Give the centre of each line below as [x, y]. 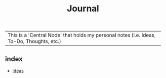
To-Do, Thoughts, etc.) [35, 41]
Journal [83, 9]
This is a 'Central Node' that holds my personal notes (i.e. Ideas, [82, 35]
